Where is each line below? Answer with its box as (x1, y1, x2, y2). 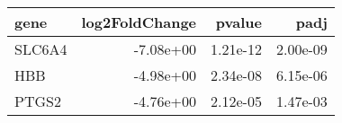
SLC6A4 (14, 39, 67, 59)
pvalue (215, 12, 262, 32)
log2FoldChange (81, 12, 197, 32)
